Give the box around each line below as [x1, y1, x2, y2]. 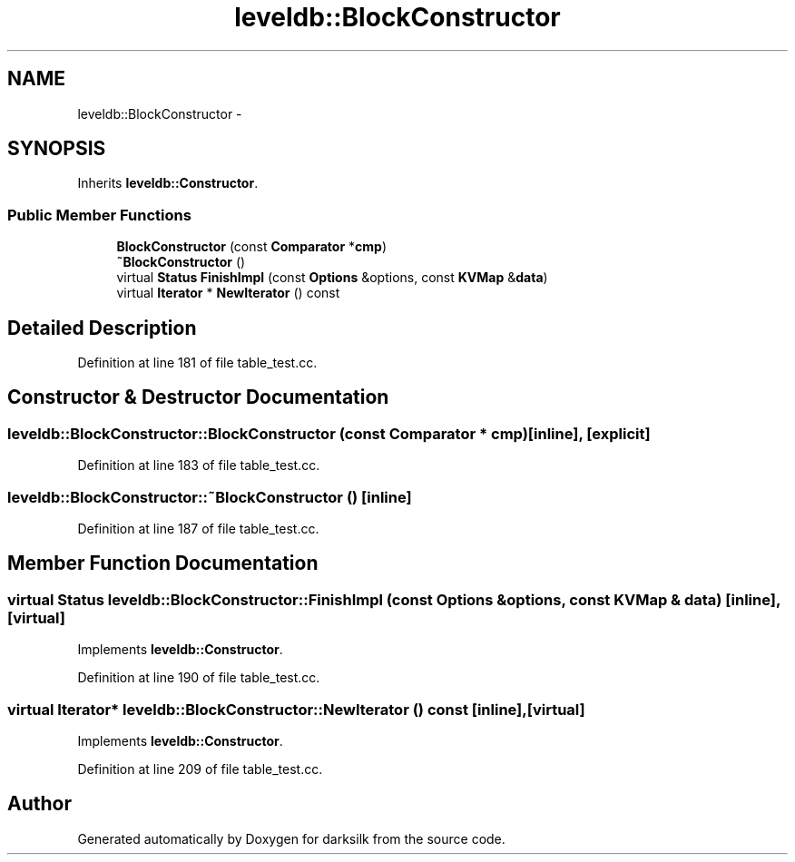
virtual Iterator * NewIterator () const [116, 285, 340, 301]
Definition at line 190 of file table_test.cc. [77, 670, 320, 686]
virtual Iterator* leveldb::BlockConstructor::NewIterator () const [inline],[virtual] [7, 700, 585, 719]
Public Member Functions [7, 205, 191, 224]
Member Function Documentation [7, 552, 319, 575]
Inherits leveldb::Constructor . [77, 175, 259, 191]
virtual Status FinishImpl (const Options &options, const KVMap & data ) [116, 269, 548, 286]
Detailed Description [7, 316, 197, 339]
